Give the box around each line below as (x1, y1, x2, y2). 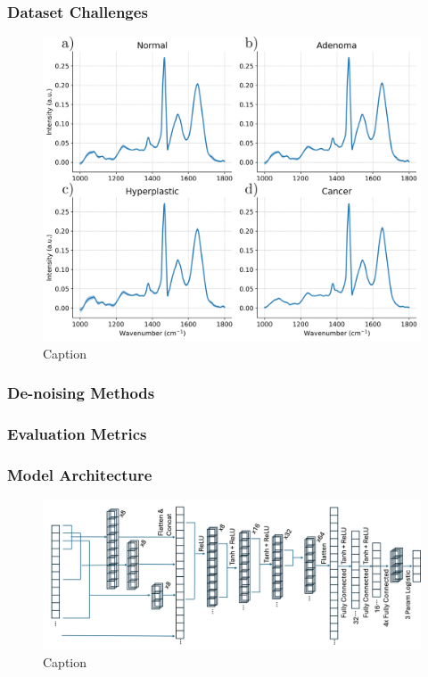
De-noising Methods (7, 382, 155, 404)
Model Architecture (7, 463, 152, 485)
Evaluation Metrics (7, 422, 147, 444)
